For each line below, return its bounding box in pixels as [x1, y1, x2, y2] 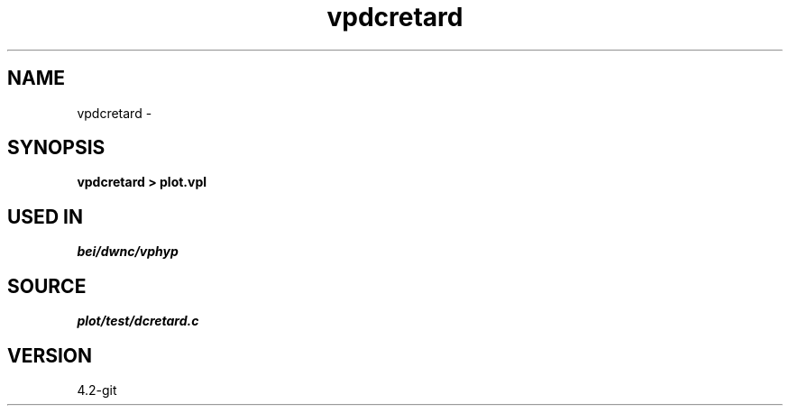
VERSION [7, 344, 93, 367]
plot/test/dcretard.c [77, 313, 199, 329]
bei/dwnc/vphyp [77, 243, 179, 260]
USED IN [7, 205, 83, 228]
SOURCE [7, 274, 87, 298]
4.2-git [77, 381, 117, 398]
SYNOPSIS [7, 136, 106, 160]
